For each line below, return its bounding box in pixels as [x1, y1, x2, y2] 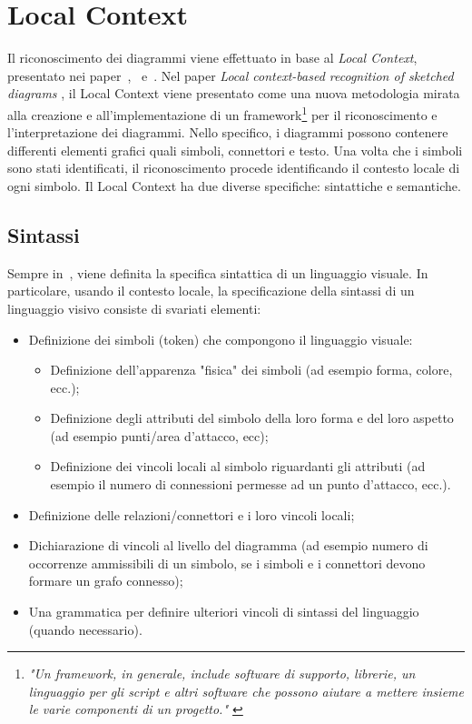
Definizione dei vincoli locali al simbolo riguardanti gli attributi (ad [50, 457, 426, 476]
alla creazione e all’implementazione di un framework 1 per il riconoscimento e [7, 102, 438, 124]
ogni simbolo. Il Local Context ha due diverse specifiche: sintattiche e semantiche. [7, 176, 461, 195]
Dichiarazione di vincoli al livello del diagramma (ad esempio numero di [28, 536, 428, 555]
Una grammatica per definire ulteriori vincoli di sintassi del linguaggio [28, 602, 419, 621]
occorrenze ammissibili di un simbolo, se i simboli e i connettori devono [28, 553, 426, 572]
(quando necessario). [28, 619, 143, 639]
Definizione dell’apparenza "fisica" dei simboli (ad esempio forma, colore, [50, 360, 453, 379]
